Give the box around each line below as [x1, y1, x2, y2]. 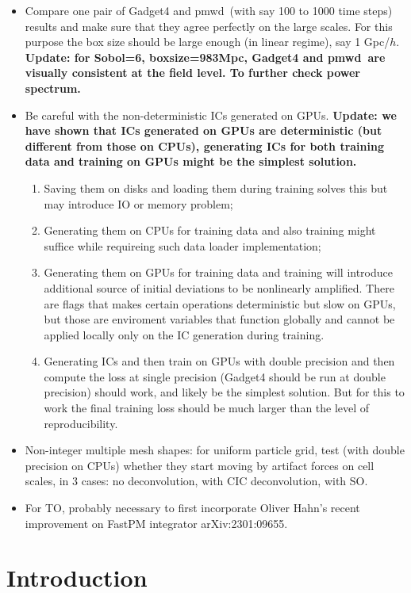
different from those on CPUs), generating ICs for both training [25, 137, 384, 154]
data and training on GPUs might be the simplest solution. [25, 153, 357, 170]
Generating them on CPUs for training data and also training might [44, 222, 376, 239]
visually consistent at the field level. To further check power [25, 64, 360, 81]
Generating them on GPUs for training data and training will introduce [44, 264, 393, 281]
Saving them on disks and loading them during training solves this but [44, 179, 388, 196]
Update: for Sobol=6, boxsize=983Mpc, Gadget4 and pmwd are [25, 48, 386, 65]
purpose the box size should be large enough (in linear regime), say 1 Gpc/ [25, 33, 390, 50]
